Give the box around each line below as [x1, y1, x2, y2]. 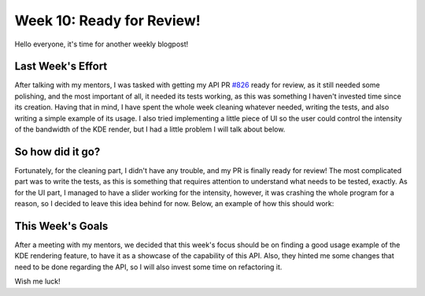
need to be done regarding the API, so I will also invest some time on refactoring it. [14, 262, 283, 272]
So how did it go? [14, 145, 101, 158]
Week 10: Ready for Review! [14, 12, 201, 29]
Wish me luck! [14, 276, 61, 287]
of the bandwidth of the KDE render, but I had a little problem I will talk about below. [14, 124, 286, 134]
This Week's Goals [14, 219, 109, 232]
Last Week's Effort [14, 60, 108, 73]
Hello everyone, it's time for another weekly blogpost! [14, 39, 189, 49]
